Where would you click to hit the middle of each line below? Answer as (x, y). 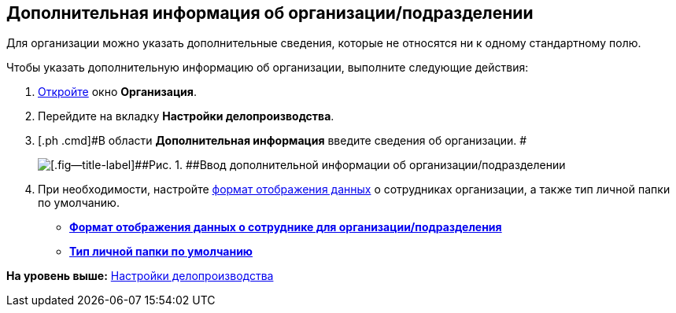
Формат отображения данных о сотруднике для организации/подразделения (286, 227)
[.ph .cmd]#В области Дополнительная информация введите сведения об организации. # (283, 141)
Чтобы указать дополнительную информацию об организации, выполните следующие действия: (268, 68)
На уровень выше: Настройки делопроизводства (140, 276)
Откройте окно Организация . (117, 92)
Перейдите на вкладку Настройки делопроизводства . (186, 116)
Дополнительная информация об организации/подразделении (270, 13)
